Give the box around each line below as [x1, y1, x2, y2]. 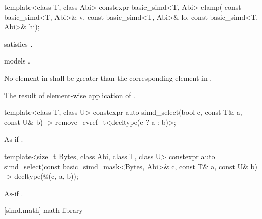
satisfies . [4, 38, 33, 49]
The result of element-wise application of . [4, 89, 136, 100]
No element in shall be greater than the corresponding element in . [4, 72, 212, 83]
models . [4, 55, 31, 66]
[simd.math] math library [4, 205, 83, 215]
